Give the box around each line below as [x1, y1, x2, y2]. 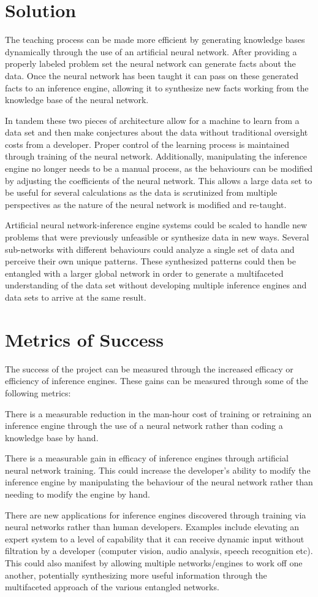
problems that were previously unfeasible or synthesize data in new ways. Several [5, 231, 309, 244]
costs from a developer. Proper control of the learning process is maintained [5, 137, 290, 150]
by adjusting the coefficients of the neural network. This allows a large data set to [5, 174, 312, 187]
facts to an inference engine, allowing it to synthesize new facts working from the [5, 81, 309, 94]
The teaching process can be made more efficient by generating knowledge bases [5, 33, 305, 46]
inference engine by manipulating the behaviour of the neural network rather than [5, 476, 313, 488]
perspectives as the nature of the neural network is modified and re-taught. [5, 198, 287, 210]
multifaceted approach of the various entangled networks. [5, 580, 219, 593]
